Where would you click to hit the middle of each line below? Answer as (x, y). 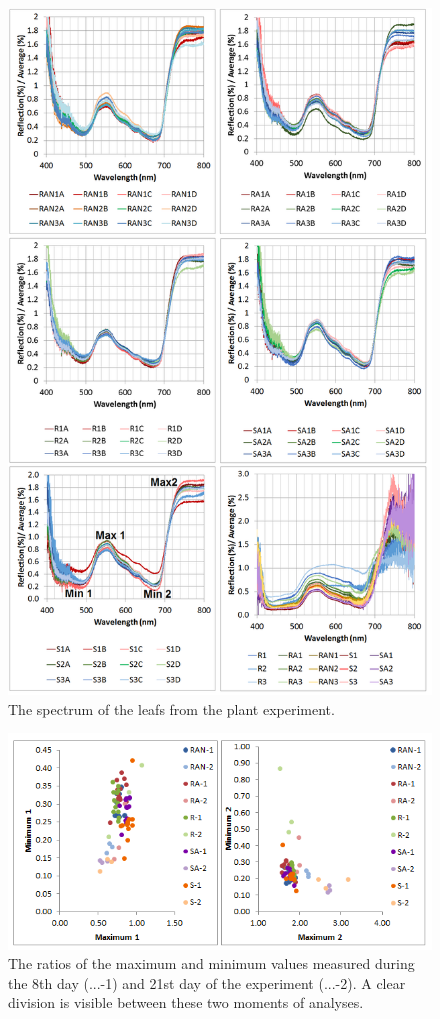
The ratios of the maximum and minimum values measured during (211, 963)
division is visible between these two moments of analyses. (186, 1002)
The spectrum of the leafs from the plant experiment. (171, 708)
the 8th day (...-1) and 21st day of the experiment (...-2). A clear (207, 982)
